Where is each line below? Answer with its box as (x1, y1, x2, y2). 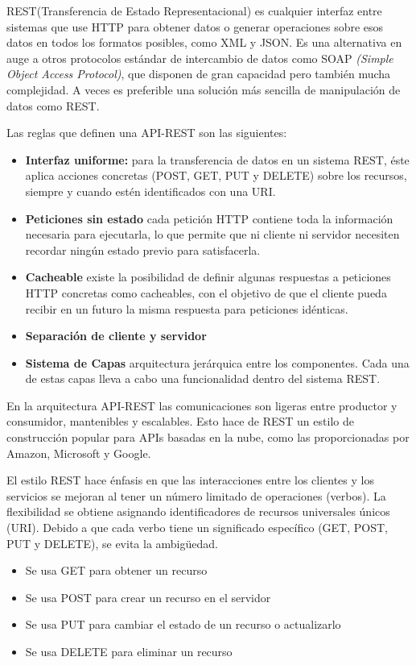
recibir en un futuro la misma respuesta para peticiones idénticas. (25, 300, 348, 317)
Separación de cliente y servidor (25, 327, 207, 344)
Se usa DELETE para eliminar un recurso (25, 643, 233, 659)
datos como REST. (6, 97, 100, 114)
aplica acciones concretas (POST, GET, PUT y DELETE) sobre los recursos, (25, 167, 407, 184)
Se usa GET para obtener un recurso (25, 562, 208, 579)
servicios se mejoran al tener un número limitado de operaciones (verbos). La (6, 487, 386, 504)
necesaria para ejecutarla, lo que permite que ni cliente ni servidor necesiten (25, 226, 400, 243)
